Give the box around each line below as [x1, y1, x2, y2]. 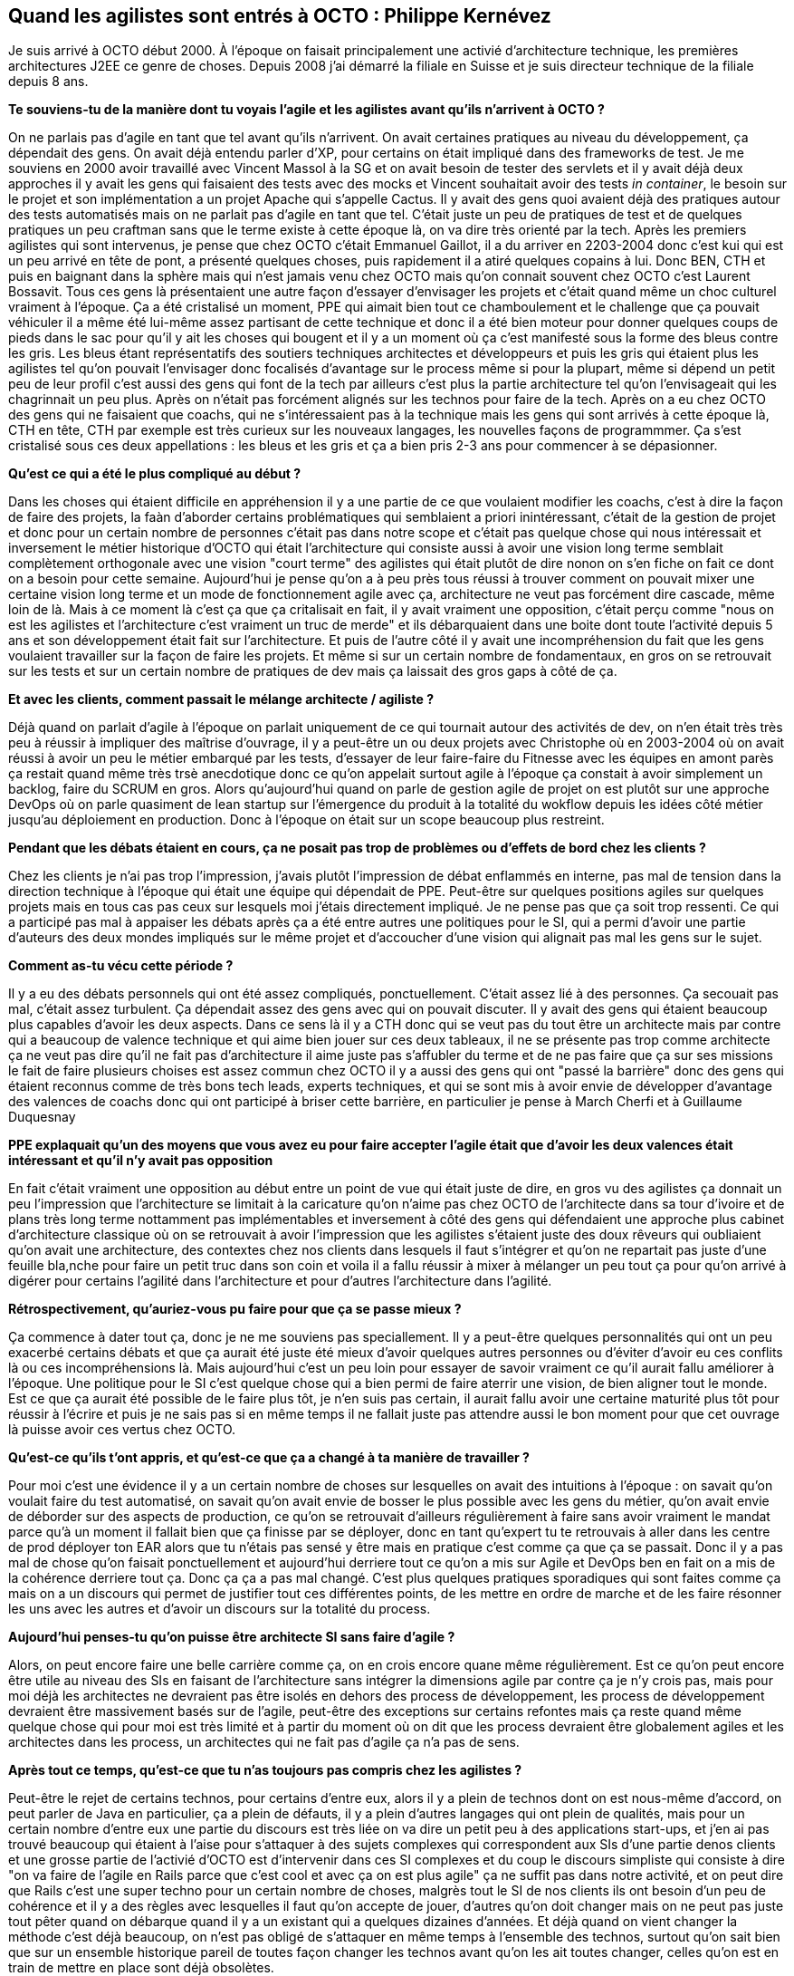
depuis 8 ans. [8, 73, 89, 90]
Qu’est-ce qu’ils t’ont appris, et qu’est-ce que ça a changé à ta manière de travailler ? [8, 1450, 530, 1466]
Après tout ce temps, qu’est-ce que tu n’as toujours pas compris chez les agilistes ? [8, 1762, 522, 1778]
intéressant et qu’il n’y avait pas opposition [8, 1152, 273, 1169]
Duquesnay [8, 1109, 76, 1125]
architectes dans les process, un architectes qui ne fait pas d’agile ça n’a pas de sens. [8, 1734, 520, 1750]
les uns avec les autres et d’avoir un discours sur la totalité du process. [8, 1601, 431, 1617]
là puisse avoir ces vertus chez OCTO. [8, 1422, 236, 1438]
